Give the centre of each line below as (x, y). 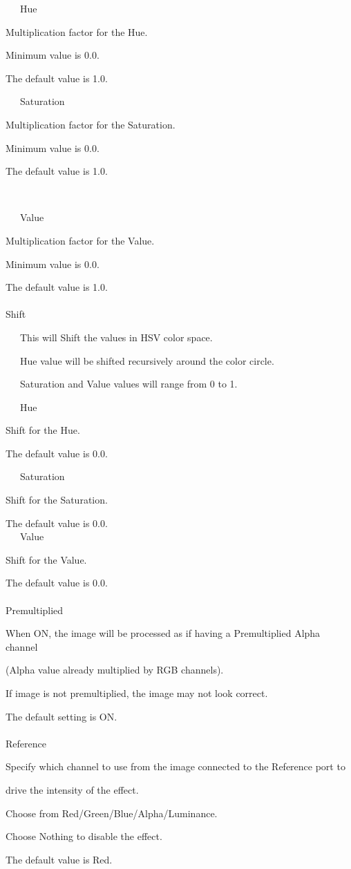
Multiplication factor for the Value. (80, 240)
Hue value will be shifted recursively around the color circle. (147, 360)
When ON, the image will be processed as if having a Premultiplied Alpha (163, 633)
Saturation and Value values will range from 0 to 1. (129, 384)
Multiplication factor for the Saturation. (91, 124)
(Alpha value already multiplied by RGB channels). (115, 670)
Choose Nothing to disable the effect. (84, 836)
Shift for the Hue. (43, 430)
